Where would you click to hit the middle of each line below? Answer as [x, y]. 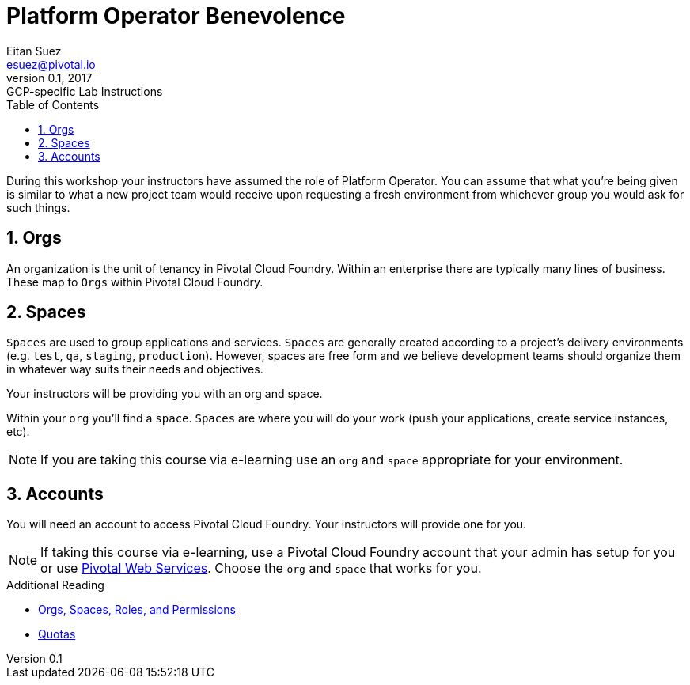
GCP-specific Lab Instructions [85, 91]
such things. [38, 207]
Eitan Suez [34, 51]
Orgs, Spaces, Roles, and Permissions [137, 610]
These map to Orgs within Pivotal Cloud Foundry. [135, 282]
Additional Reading [55, 585]
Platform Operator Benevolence [176, 16]
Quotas [57, 634]
